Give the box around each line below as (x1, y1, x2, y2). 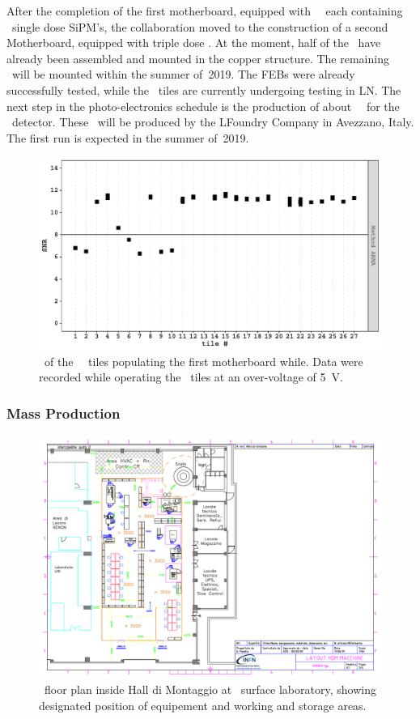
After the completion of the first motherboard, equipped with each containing (6, 2, 403, 19)
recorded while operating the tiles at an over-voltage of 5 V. (39, 368, 343, 385)
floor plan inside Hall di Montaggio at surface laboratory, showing (44, 681, 376, 698)
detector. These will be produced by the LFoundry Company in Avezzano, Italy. (11, 113, 414, 130)
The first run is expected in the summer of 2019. (6, 129, 249, 146)
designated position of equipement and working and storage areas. (39, 696, 367, 713)
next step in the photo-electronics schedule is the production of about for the (6, 97, 400, 114)
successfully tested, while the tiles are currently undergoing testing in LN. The (6, 81, 401, 98)
